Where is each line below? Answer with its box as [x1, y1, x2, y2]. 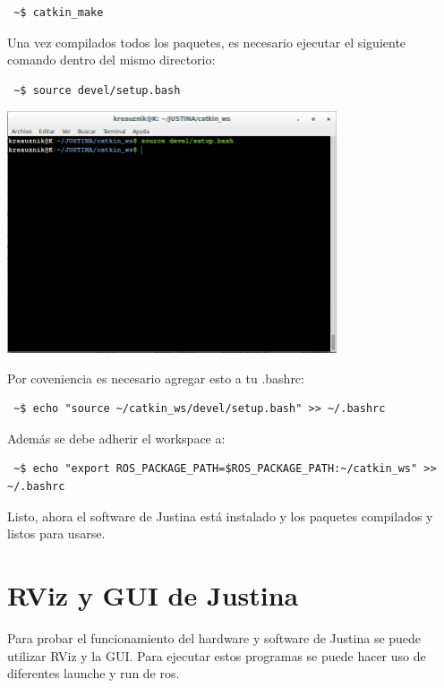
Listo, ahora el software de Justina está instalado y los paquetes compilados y [7, 506, 433, 525]
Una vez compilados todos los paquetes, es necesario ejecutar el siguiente [7, 32, 406, 51]
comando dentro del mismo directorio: [7, 50, 216, 69]
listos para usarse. [7, 524, 106, 543]
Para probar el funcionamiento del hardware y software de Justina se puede [7, 628, 422, 647]
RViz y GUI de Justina [7, 577, 299, 613]
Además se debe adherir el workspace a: [7, 428, 226, 447]
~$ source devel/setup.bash [13, 83, 181, 97]
